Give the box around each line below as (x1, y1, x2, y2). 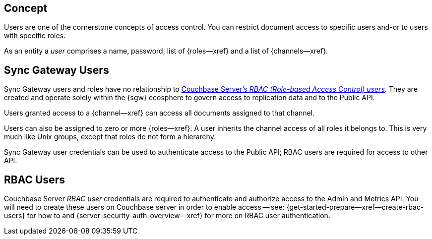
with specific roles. (4, 31, 66, 40)
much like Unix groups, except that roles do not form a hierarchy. (4, 132, 216, 141)
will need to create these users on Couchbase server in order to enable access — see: (4, 203, 285, 212)
